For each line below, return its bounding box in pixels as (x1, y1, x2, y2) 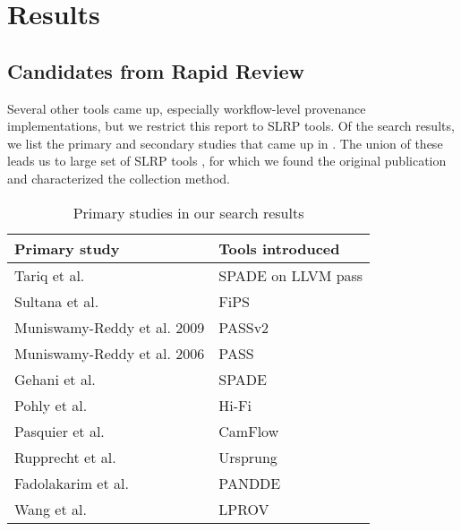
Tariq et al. (14, 264, 85, 286)
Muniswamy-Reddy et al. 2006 (14, 342, 205, 364)
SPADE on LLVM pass (218, 264, 363, 286)
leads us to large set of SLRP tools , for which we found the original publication (7, 151, 447, 170)
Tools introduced (218, 237, 340, 259)
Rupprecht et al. (14, 446, 116, 467)
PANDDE (218, 472, 281, 493)
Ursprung (218, 446, 277, 467)
